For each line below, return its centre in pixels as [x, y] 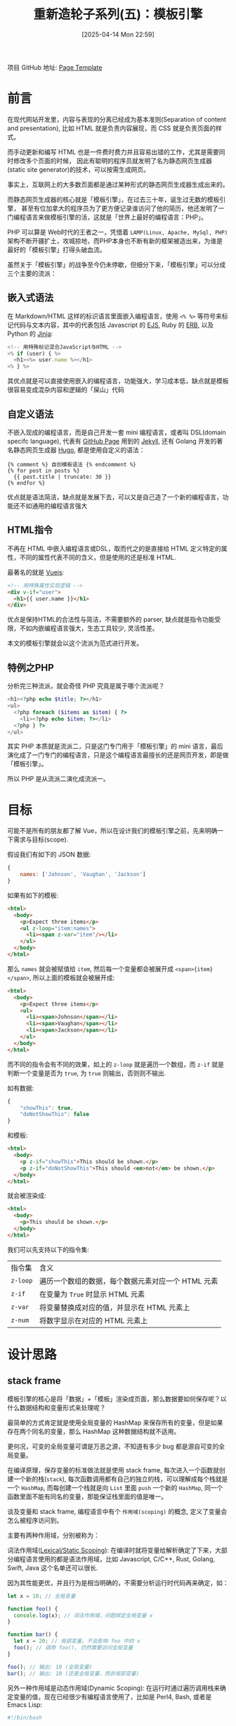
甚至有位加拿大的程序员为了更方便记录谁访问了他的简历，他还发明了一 [123, 208]
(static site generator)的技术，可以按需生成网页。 [78, 169]
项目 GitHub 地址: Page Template [55, 67]
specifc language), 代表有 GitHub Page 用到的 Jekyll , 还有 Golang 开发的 [112, 441]
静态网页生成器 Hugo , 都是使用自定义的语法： [79, 450]
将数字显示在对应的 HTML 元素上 [94, 1320]
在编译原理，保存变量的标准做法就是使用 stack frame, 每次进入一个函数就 [113, 1470]
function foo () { [33, 1609]
